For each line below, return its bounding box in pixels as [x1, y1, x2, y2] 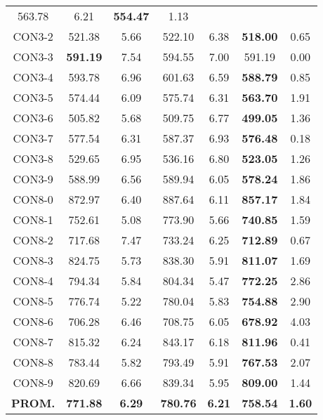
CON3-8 [13, 150, 53, 166]
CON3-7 [13, 130, 53, 146]
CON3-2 [13, 28, 53, 44]
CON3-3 [13, 48, 53, 65]
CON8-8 [13, 354, 53, 370]
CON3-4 [13, 69, 53, 85]
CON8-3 [13, 252, 53, 268]
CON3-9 [13, 171, 53, 187]
